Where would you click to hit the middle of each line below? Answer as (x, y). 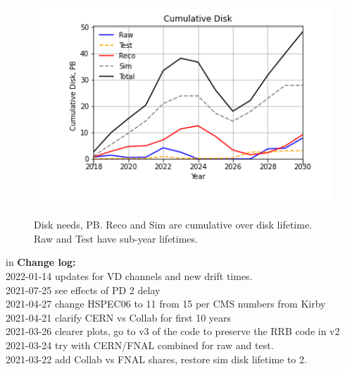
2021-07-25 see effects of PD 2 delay (83, 290)
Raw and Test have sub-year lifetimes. (116, 238)
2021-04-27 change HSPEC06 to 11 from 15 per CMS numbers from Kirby (166, 304)
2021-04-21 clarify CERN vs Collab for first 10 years (119, 317)
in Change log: (41, 262)
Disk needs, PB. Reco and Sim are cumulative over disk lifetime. (173, 225)
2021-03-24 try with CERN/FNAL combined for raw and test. (140, 345)
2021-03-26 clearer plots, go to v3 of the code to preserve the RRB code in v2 (173, 331)
